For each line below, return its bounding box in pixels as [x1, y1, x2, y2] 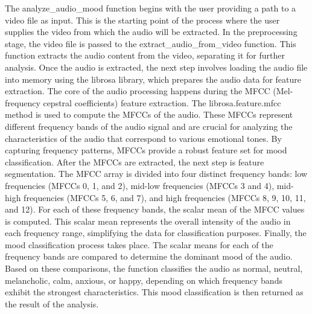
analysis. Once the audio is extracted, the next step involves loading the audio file [5, 60, 308, 73]
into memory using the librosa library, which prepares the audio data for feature [5, 72, 301, 85]
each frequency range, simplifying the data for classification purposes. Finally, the [5, 226, 307, 239]
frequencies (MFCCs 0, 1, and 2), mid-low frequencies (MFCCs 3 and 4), [5, 179, 275, 191]
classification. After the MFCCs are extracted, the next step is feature [5, 155, 264, 168]
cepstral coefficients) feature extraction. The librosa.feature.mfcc [43, 96, 281, 109]
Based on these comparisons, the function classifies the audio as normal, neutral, [5, 262, 303, 275]
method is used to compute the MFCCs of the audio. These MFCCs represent [5, 108, 293, 121]
